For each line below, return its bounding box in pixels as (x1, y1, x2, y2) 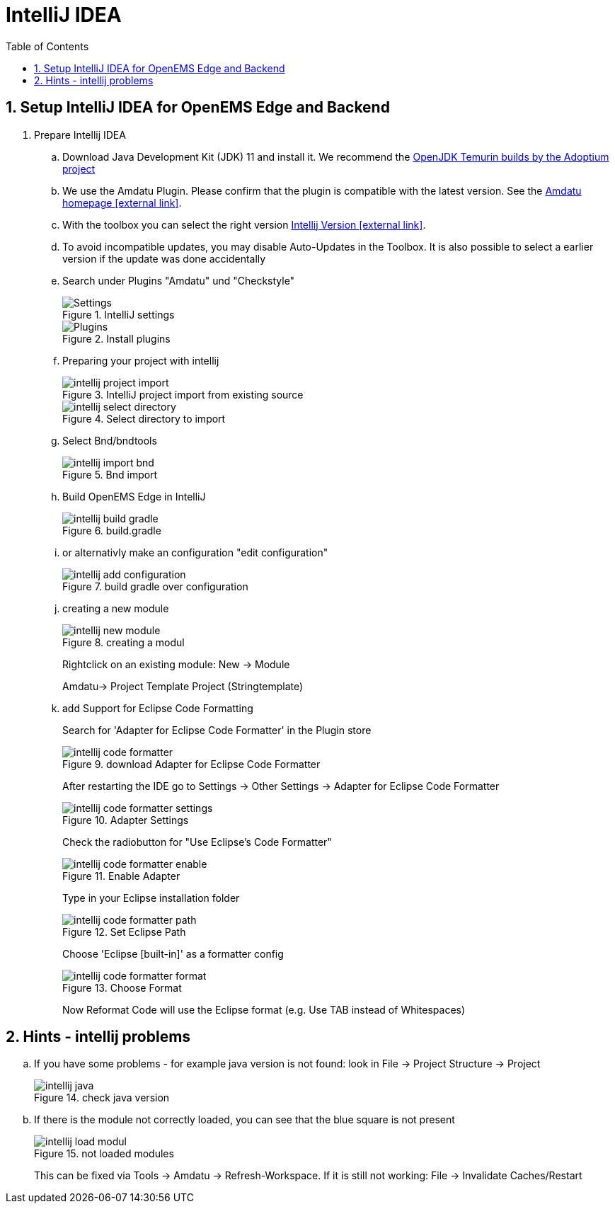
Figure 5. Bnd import (62, 468, 158, 481)
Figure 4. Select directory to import (62, 412, 226, 425)
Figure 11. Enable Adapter (62, 869, 180, 882)
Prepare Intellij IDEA (34, 128, 126, 141)
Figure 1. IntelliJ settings (62, 308, 175, 321)
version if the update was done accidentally (62, 252, 266, 265)
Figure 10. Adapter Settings (62, 813, 189, 826)
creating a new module (62, 602, 169, 614)
